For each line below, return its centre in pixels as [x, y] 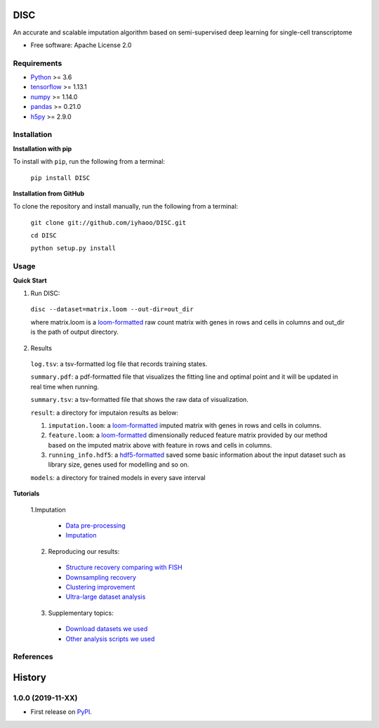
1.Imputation [48, 509]
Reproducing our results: [84, 551]
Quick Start [30, 280]
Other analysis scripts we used [110, 639]
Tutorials [26, 494]
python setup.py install [73, 248]
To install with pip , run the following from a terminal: [89, 162]
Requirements [38, 63]
